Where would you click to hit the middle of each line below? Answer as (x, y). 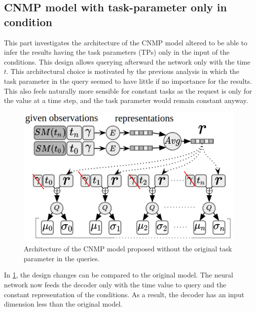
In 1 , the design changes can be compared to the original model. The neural (119, 275)
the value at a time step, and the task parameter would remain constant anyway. (126, 100)
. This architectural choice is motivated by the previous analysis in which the (123, 71)
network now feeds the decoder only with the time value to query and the (115, 284)
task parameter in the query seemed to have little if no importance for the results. (128, 81)
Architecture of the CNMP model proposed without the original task (128, 249)
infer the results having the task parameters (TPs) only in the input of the (117, 52)
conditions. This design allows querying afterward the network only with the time (127, 61)
